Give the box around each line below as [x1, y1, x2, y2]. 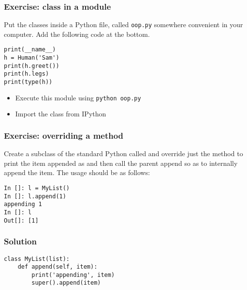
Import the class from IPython [15, 109, 106, 119]
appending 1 [4, 201, 42, 208]
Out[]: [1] [4, 217, 39, 224]
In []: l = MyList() [4, 185, 70, 192]
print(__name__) [4, 46, 56, 53]
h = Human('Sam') [4, 54, 59, 62]
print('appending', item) [31, 271, 115, 278]
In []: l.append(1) [4, 193, 66, 200]
